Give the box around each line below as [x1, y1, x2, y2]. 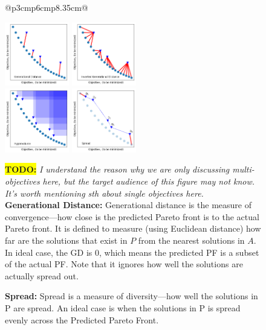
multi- [232, 163, 255, 176]
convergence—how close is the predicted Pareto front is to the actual [5, 210, 259, 223]
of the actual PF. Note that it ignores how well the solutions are [5, 258, 243, 270]
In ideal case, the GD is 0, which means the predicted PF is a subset [5, 246, 259, 258]
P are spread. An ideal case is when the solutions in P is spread [5, 301, 241, 314]
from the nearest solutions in [138, 233, 245, 246]
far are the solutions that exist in [5, 233, 128, 246]
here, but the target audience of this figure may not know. [42, 175, 255, 187]
